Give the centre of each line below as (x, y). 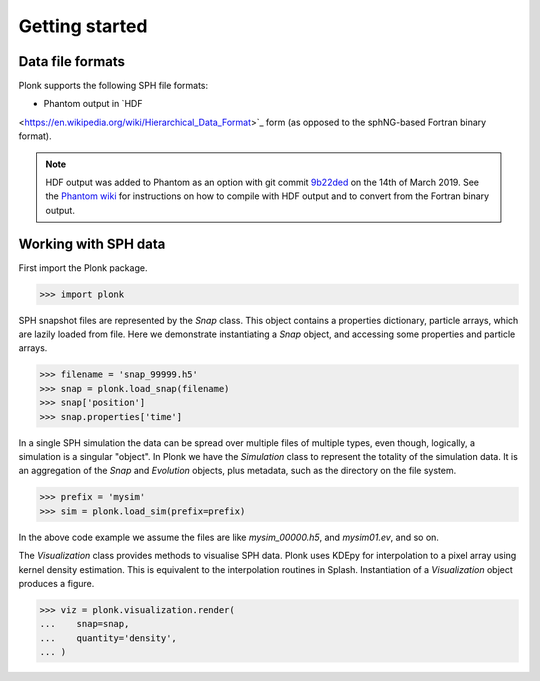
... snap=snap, (84, 624)
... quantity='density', (108, 638)
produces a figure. (56, 583)
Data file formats (71, 61)
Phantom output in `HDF (93, 104)
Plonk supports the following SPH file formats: (113, 86)
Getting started (83, 26)
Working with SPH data (92, 243)
